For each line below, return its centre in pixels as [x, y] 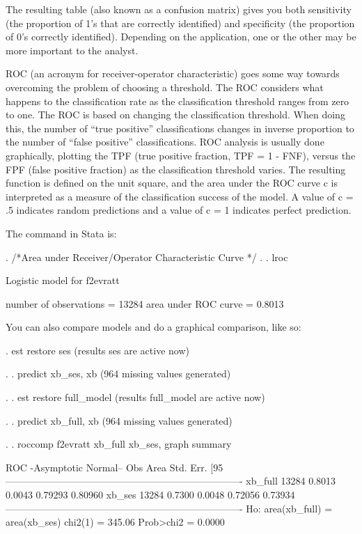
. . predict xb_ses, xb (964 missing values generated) [118, 374]
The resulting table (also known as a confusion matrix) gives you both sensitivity [179, 9]
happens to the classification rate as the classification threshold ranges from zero [178, 101]
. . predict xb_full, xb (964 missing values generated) [119, 420]
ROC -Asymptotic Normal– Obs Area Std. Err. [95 [115, 467]
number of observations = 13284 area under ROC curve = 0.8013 [145, 303]
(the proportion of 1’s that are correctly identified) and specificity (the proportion [180, 23]
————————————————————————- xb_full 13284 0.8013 [171, 481]
